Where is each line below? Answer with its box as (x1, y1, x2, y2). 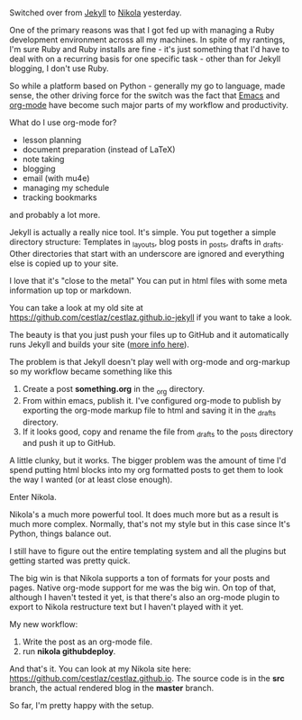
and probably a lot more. (9, 210, 101, 221)
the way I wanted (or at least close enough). (9, 474, 173, 485)
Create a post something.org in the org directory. (22, 383, 206, 396)
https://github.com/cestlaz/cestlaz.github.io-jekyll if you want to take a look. (9, 312, 293, 323)
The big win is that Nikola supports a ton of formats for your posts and (9, 573, 270, 584)
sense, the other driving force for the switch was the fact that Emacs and (9, 90, 280, 101)
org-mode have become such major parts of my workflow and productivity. (9, 100, 288, 111)
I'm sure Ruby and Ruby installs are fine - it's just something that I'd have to (9, 44, 290, 55)
